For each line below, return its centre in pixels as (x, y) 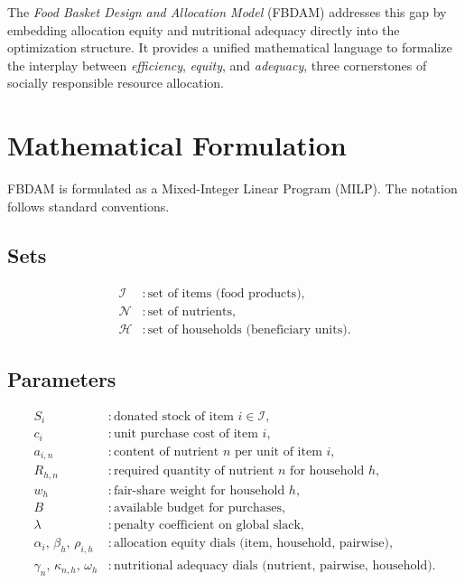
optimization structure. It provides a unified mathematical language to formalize (230, 47)
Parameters (62, 378)
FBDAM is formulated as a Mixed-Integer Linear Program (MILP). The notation (232, 188)
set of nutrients (190, 311)
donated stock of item (173, 416)
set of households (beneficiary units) (247, 329)
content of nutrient (166, 451)
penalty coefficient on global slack (207, 526)
